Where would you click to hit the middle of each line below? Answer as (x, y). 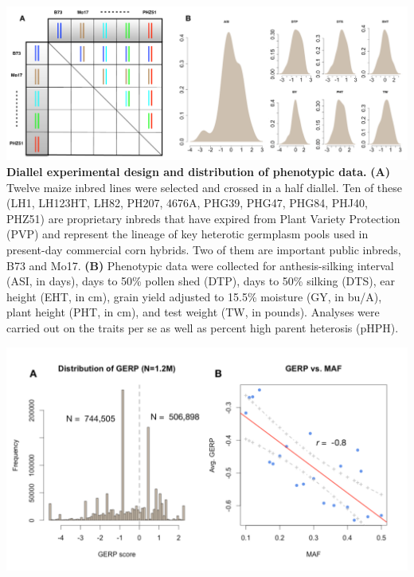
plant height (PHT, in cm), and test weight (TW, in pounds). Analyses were (193, 312)
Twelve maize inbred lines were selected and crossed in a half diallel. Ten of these (205, 187)
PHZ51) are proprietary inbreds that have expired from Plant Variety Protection (203, 218)
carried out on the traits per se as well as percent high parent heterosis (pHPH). (203, 327)
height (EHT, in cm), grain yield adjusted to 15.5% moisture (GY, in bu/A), (194, 296)
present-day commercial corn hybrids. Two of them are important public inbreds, (204, 249)
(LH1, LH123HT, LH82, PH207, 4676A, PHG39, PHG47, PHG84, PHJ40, (187, 203)
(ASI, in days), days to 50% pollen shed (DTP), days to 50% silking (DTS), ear (201, 281)
